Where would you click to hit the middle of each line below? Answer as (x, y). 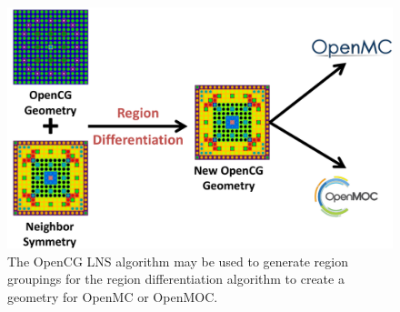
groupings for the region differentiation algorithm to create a (176, 279)
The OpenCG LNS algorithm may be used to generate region (178, 261)
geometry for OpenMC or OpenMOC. (113, 296)
